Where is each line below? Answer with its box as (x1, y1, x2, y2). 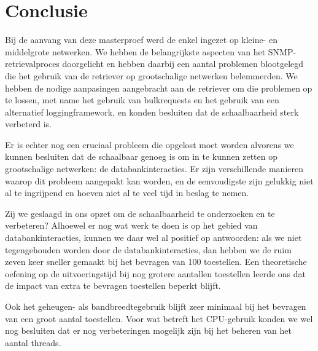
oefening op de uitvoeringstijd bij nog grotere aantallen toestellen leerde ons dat (5, 267, 306, 280)
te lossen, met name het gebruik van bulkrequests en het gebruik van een (5, 93, 279, 106)
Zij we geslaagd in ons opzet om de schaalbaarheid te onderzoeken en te (5, 207, 275, 219)
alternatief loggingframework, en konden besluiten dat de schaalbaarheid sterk (5, 105, 299, 118)
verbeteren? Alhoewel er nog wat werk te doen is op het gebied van (5, 219, 258, 232)
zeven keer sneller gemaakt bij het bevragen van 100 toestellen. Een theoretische (5, 255, 307, 268)
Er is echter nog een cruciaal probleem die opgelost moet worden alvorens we (5, 138, 294, 151)
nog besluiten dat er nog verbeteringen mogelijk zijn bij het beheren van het (5, 324, 292, 337)
